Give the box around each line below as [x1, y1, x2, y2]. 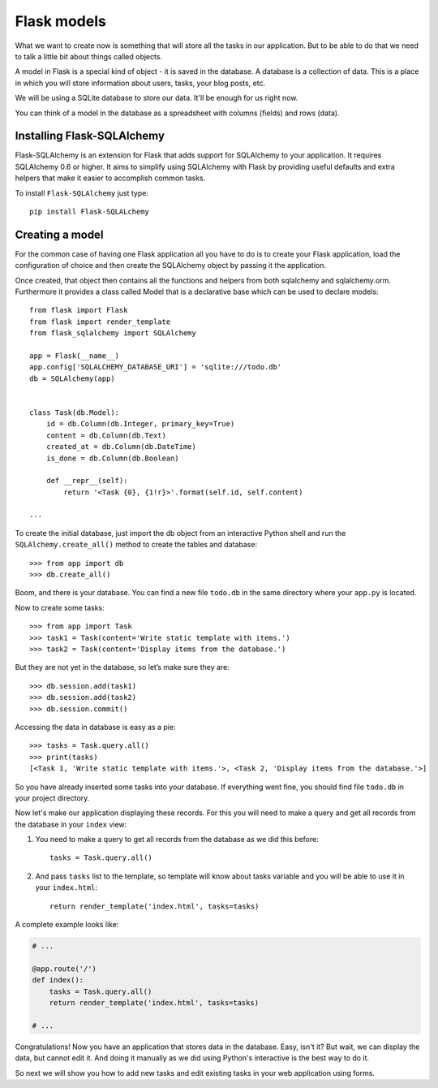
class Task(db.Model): [29, 408, 120, 417]
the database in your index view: [15, 819, 127, 829]
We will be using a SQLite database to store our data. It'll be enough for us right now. [15, 93, 298, 103]
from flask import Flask [29, 305, 128, 315]
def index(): [32, 975, 84, 985]
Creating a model [15, 227, 104, 241]
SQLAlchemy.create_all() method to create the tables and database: [15, 540, 258, 550]
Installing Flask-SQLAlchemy [15, 129, 165, 143]
